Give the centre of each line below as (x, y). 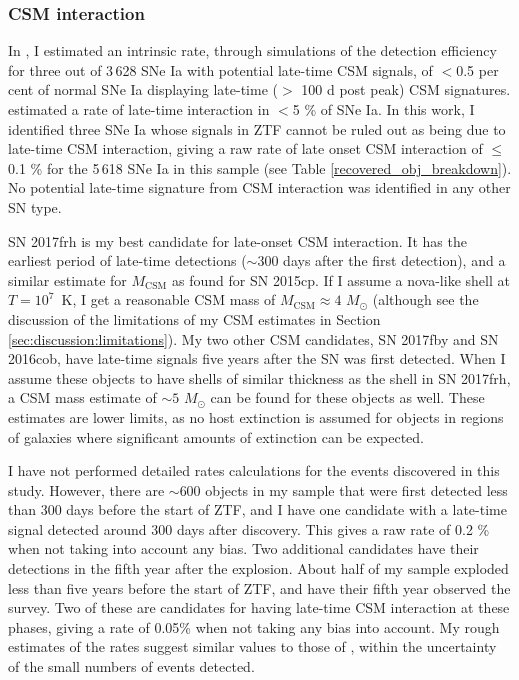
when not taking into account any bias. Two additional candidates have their (243, 548)
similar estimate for (67, 279)
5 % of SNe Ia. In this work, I (383, 109)
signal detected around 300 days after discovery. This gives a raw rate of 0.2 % (249, 528)
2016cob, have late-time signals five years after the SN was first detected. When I (257, 358)
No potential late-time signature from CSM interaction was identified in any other (259, 187)
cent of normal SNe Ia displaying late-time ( (143, 89)
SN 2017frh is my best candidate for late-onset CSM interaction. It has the (237, 240)
